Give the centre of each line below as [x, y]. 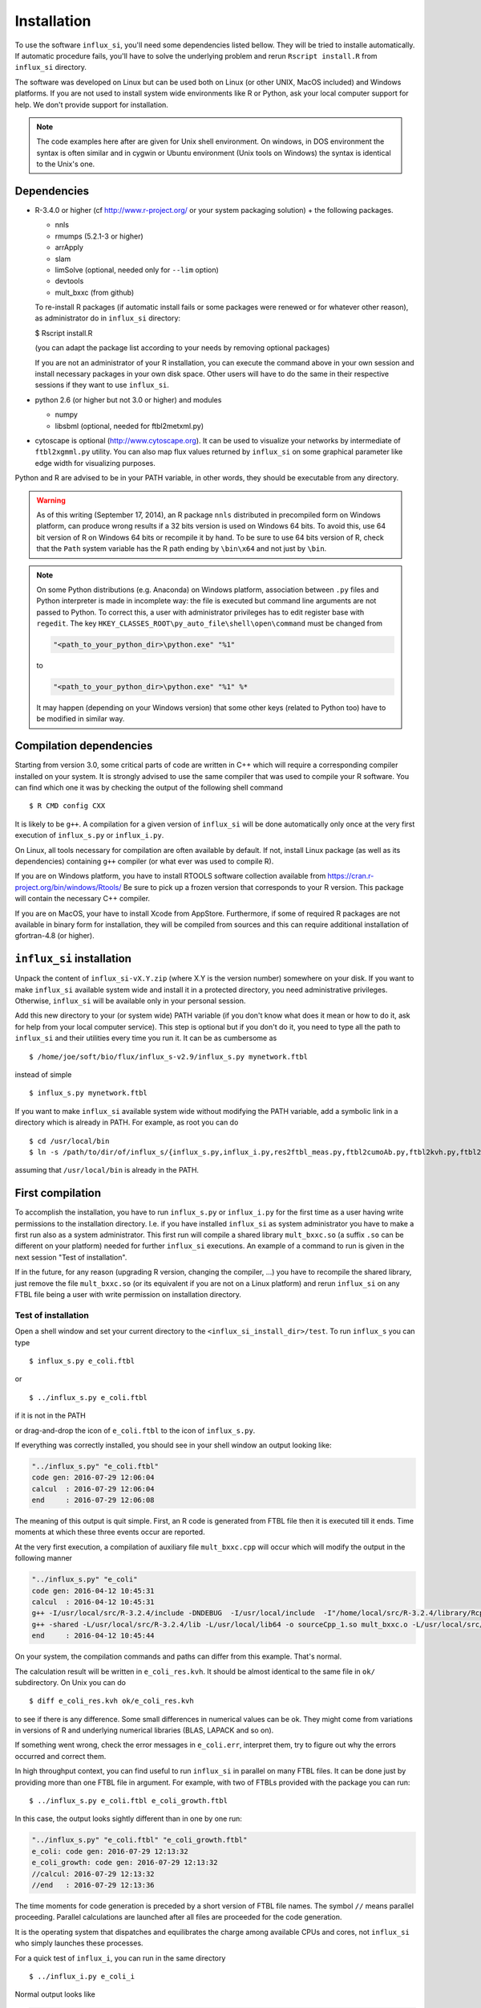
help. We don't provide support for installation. [91, 104]
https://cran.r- [351, 876]
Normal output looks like [55, 1994]
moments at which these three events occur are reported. [110, 1532]
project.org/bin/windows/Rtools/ [68, 887]
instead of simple [43, 1075]
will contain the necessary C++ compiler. [83, 899]
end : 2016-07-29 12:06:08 [93, 1500]
